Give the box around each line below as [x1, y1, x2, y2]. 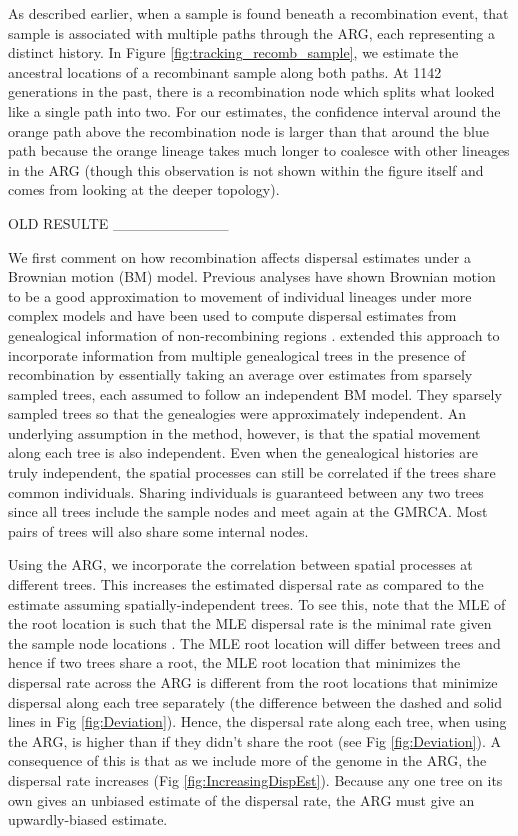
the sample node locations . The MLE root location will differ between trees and [8, 632, 501, 653]
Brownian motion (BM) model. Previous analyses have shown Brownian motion [8, 266, 496, 287]
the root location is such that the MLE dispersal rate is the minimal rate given [8, 613, 492, 634]
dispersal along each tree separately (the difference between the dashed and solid [8, 691, 503, 712]
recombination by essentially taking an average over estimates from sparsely [8, 364, 473, 385]
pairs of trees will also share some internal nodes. [8, 520, 309, 541]
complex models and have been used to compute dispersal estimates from [8, 305, 457, 326]
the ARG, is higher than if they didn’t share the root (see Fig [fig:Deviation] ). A [8, 730, 502, 751]
